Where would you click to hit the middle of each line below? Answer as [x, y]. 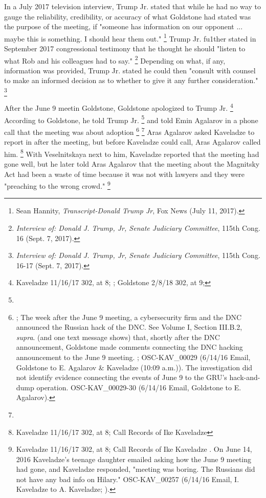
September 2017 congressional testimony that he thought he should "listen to [125, 48]
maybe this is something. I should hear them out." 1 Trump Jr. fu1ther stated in [130, 37]
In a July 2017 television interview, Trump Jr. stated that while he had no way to [132, 6]
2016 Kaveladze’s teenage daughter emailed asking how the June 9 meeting [134, 459]
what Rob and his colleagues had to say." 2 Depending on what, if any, [115, 59]
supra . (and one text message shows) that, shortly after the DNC [118, 337]
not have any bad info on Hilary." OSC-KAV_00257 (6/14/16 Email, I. [128, 479]
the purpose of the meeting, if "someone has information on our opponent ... [124, 26]
